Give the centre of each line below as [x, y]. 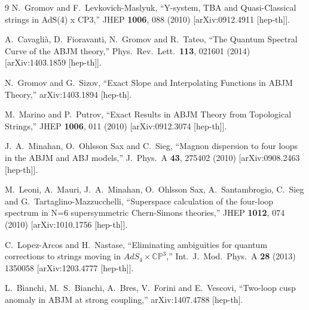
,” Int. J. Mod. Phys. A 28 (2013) [231, 256]
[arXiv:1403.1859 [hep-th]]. [53, 62]
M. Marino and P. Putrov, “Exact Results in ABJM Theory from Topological [148, 114]
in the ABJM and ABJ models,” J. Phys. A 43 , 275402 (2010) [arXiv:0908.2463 [152, 157]
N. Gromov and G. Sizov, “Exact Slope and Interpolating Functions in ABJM [149, 82]
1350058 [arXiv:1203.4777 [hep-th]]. [69, 267]
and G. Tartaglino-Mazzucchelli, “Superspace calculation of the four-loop [139, 201]
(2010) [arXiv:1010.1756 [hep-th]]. [66, 224]
